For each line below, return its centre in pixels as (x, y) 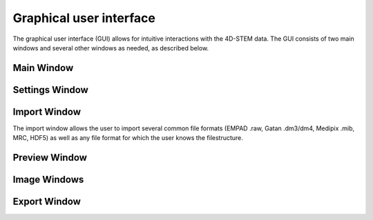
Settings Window (51, 90)
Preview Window (50, 158)
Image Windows (48, 180)
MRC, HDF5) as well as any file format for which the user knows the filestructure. (128, 138)
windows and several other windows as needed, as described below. (111, 48)
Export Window (47, 202)
